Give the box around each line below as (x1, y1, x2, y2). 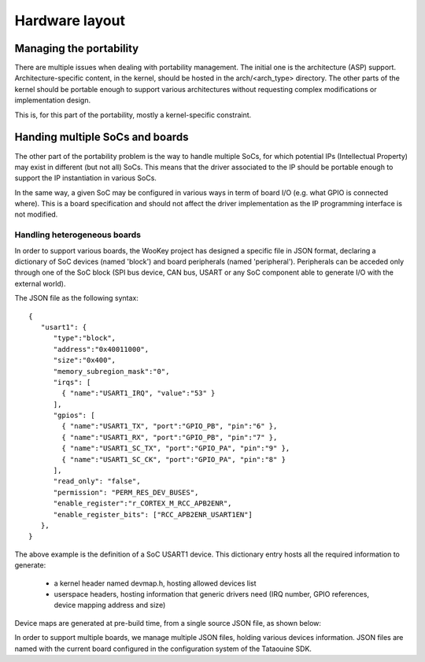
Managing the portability (14, 42, 139, 55)
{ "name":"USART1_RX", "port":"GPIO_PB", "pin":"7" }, (61, 433, 278, 442)
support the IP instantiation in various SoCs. (14, 173, 157, 183)
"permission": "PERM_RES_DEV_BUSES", (53, 488, 199, 497)
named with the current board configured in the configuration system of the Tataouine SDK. (14, 644, 312, 653)
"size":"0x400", (53, 356, 116, 365)
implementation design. (14, 95, 91, 105)
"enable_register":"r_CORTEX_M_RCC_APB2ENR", (53, 499, 232, 508)
